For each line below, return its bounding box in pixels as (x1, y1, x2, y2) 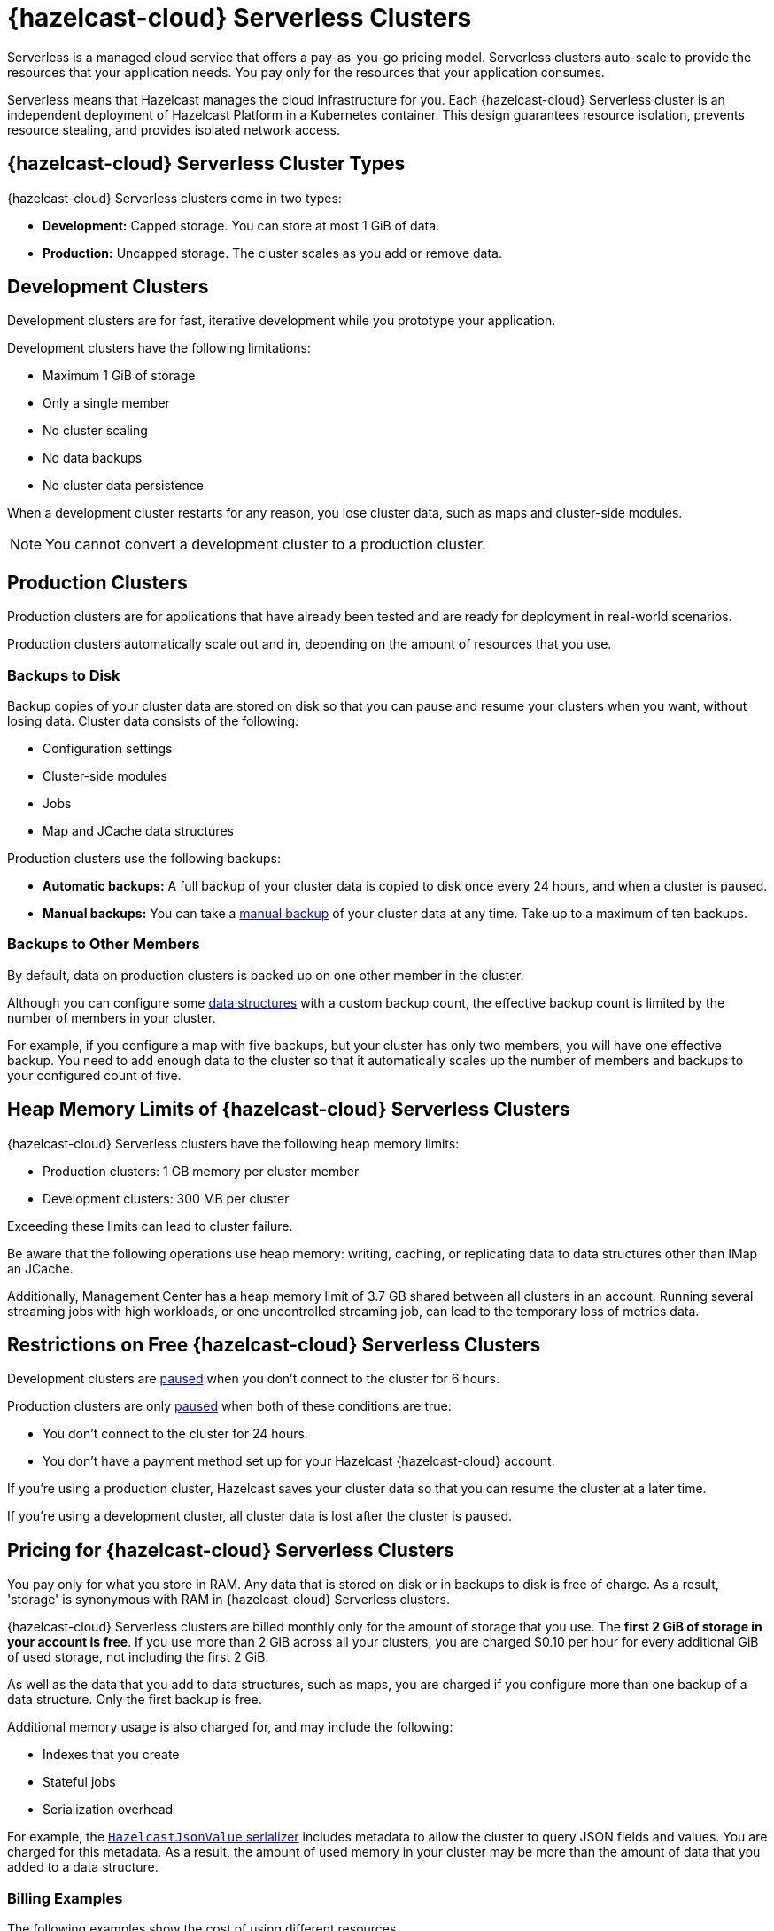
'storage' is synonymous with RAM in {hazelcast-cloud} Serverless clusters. (7, 1592, 450, 1608)
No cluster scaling (43, 423, 148, 439)
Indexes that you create (43, 1747, 180, 1763)
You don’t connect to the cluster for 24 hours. (43, 1426, 308, 1442)
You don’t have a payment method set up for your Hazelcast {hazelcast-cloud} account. (43, 1453, 555, 1469)
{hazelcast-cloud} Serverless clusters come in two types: (7, 190, 342, 206)
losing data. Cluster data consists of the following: (7, 713, 299, 729)
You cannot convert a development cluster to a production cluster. (45, 535, 486, 554)
